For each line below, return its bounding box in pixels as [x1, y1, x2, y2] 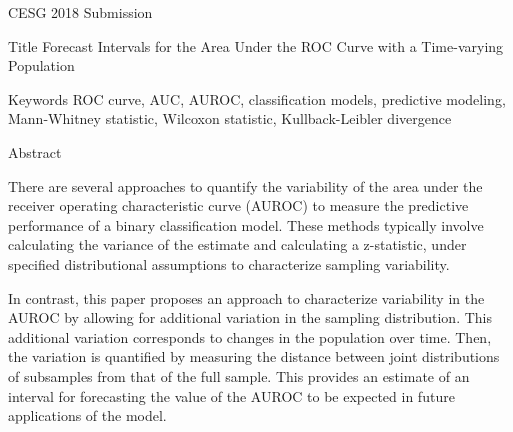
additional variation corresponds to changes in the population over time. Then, [8, 326, 492, 347]
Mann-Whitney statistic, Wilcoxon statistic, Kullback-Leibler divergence [8, 108, 452, 129]
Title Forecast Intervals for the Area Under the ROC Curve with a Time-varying [8, 35, 504, 56]
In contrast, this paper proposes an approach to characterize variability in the [8, 287, 485, 308]
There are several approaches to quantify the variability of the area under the [8, 175, 483, 196]
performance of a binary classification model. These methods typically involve [8, 214, 484, 235]
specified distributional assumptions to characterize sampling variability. [8, 253, 450, 274]
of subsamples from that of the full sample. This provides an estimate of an [8, 365, 470, 386]
